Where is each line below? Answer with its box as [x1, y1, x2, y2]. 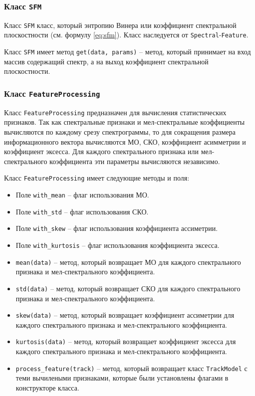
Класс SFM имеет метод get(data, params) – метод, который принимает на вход [4, 46, 251, 57]
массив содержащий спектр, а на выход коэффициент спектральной [4, 56, 209, 66]
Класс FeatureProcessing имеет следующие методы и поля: [4, 173, 190, 183]
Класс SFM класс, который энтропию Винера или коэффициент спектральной [4, 19, 237, 30]
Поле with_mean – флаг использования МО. [15, 190, 149, 199]
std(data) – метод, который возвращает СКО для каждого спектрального [15, 283, 241, 293]
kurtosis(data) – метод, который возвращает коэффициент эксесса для [15, 336, 236, 347]
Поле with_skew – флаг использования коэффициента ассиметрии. [15, 223, 218, 233]
